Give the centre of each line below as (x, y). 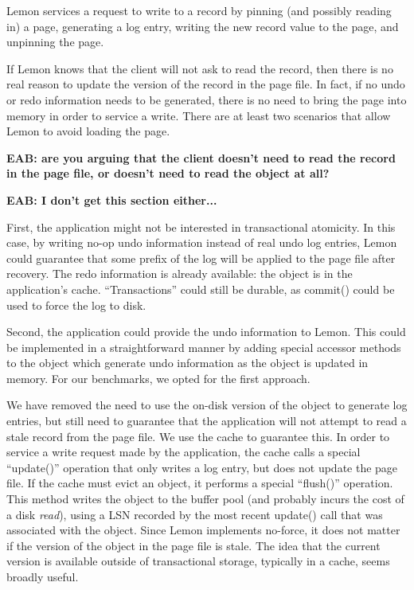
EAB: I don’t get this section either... (112, 199)
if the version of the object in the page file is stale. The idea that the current (193, 545)
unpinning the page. (55, 42)
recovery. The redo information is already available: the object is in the (180, 274)
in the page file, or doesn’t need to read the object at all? (168, 173)
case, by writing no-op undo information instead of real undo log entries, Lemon (202, 242)
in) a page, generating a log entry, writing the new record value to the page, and (203, 26)
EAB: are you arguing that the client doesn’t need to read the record (201, 157)
